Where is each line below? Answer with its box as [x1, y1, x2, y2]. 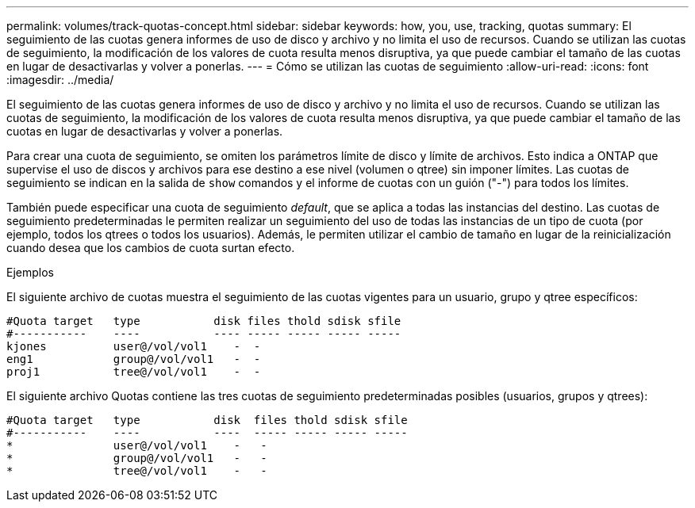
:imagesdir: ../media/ [6, 73, 114, 86]
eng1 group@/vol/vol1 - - [6, 353, 261, 365]
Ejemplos [6, 265, 54, 279]
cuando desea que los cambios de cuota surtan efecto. [6, 241, 295, 254]
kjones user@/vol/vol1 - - [6, 340, 261, 353]
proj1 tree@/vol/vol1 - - [6, 365, 261, 378]
